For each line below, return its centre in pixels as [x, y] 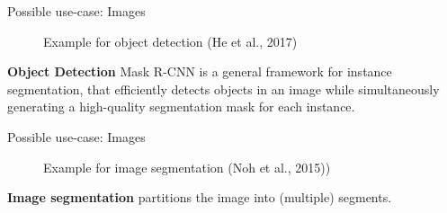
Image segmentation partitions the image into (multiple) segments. [200, 197]
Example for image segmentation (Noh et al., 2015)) [187, 167]
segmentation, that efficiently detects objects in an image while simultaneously [223, 89]
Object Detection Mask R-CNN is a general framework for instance [200, 71]
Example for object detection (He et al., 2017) [170, 41]
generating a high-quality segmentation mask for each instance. [181, 106]
